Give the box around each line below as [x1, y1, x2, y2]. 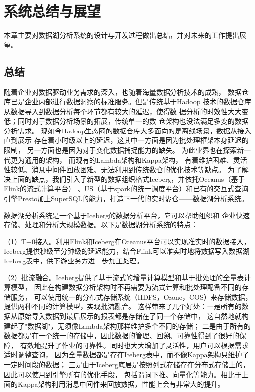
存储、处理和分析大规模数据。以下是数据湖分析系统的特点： [4, 219, 198, 230]
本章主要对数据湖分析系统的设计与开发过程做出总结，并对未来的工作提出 [4, 30, 239, 40]
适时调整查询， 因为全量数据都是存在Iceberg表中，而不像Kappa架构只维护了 [4, 349, 249, 360]
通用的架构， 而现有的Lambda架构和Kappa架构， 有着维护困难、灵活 [24, 154, 247, 165]
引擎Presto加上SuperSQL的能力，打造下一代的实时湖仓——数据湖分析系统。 [4, 193, 249, 204]
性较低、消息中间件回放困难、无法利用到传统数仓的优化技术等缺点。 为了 [4, 164, 242, 174]
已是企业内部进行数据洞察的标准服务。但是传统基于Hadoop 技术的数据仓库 [10, 96, 252, 107]
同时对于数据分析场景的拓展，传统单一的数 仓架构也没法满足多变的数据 [17, 116, 249, 126]
